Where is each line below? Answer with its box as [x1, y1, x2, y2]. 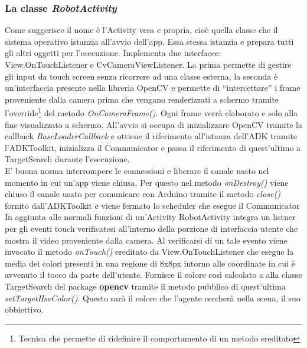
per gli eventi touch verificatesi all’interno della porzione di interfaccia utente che [5, 222, 298, 234]
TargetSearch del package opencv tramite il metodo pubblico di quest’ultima [5, 280, 286, 292]
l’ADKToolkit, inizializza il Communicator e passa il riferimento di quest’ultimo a [5, 141, 301, 153]
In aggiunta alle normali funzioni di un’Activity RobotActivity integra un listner [5, 211, 296, 223]
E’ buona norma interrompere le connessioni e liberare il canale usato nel [5, 165, 269, 176]
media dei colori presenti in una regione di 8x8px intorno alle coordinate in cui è [5, 257, 295, 269]
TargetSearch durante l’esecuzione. [5, 153, 130, 165]
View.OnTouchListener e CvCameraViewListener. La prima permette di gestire [5, 58, 292, 70]
